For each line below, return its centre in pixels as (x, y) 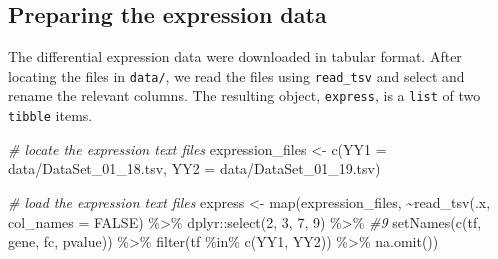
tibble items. (50, 115)
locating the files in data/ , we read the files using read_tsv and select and (236, 75)
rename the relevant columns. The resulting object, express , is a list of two (244, 95)
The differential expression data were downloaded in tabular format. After (235, 56)
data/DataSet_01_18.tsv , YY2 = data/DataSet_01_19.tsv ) (194, 168)
